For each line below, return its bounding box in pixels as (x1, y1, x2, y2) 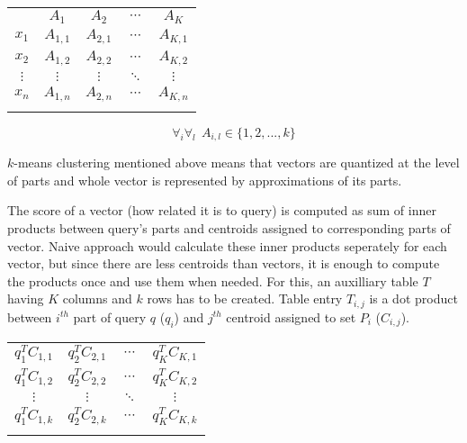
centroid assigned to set (226, 307, 356, 326)
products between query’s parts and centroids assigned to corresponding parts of (7, 218, 451, 237)
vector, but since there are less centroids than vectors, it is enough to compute (7, 254, 440, 273)
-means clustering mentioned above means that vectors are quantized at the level (13, 153, 460, 172)
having (7, 289, 44, 308)
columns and (62, 289, 132, 308)
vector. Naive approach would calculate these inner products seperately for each (7, 236, 447, 255)
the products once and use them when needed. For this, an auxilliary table (7, 271, 418, 290)
